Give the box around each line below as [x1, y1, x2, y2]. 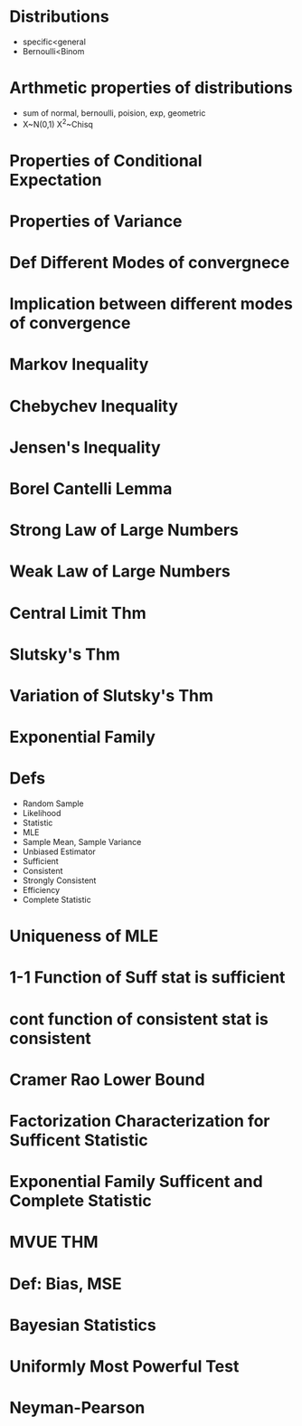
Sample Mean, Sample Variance [22, 837, 142, 848]
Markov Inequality [9, 355, 149, 375]
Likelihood [22, 808, 61, 819]
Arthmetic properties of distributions [9, 78, 293, 99]
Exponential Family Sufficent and [9, 1172, 264, 1192]
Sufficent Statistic [9, 1130, 148, 1151]
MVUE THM [9, 1232, 99, 1252]
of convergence [9, 313, 131, 334]
